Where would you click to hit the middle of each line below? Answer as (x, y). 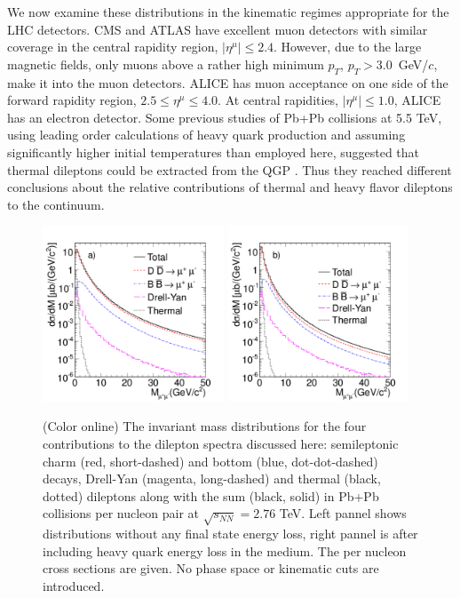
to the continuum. (56, 204)
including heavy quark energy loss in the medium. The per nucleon (225, 550)
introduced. (74, 585)
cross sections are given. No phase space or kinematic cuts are (211, 568)
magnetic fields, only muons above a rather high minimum (166, 64)
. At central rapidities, (278, 100)
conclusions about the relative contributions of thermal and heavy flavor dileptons (230, 187)
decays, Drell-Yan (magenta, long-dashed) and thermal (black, (212, 478)
